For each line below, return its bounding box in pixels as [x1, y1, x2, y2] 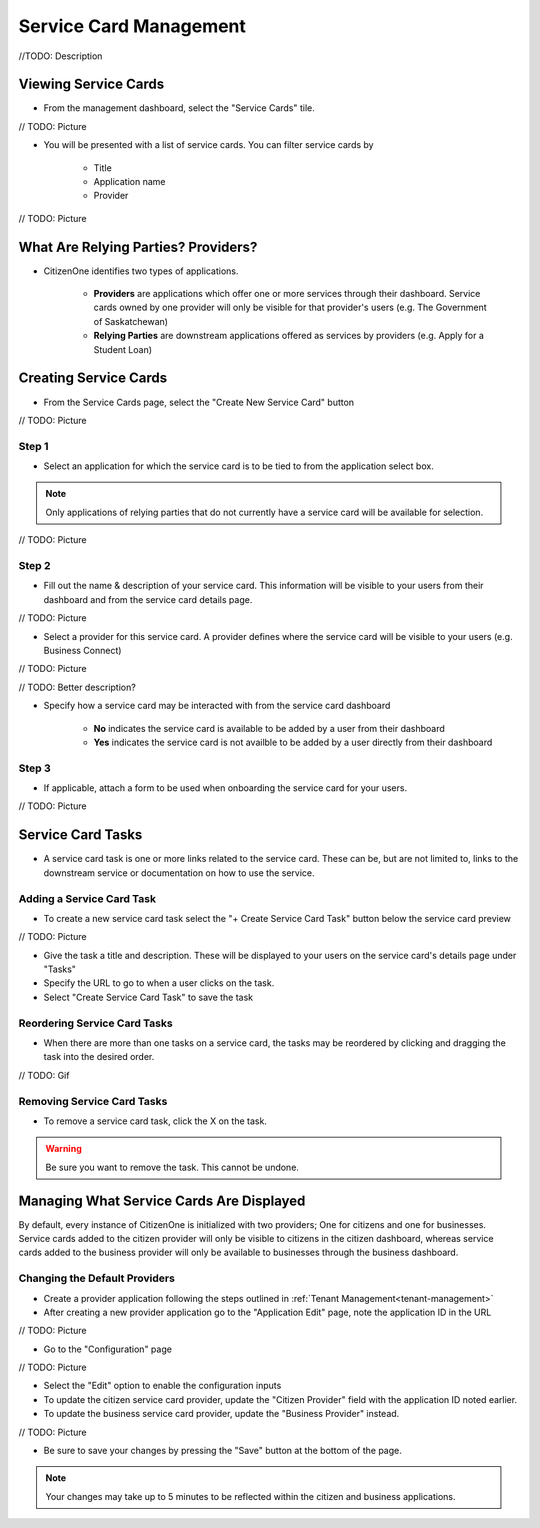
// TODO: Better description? [18, 681, 137, 693]
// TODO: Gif [18, 1069, 70, 1081]
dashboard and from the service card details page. [43, 593, 253, 605]
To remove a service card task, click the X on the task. [43, 1115, 267, 1127]
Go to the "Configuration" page [43, 1343, 172, 1355]
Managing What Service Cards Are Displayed [18, 1192, 306, 1209]
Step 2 [18, 559, 51, 573]
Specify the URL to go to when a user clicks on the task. [43, 977, 275, 989]
